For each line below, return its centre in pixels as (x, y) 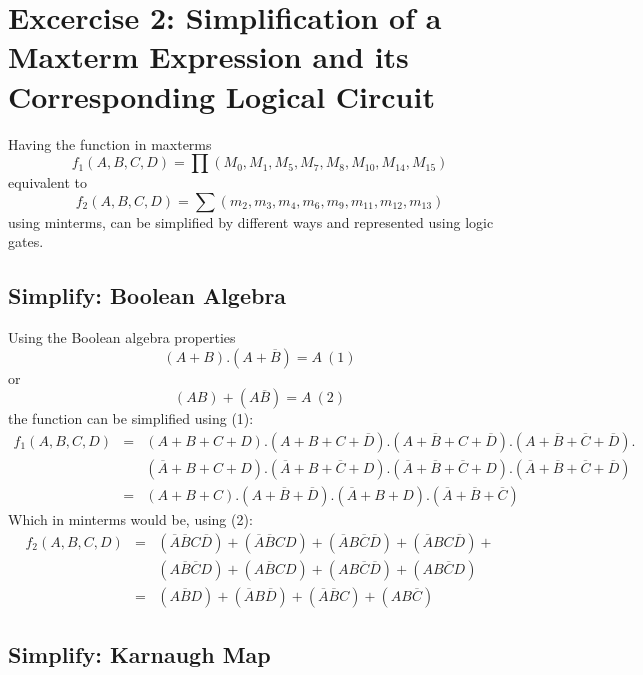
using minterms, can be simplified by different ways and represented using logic (251, 221)
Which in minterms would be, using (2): (130, 518)
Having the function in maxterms (110, 143)
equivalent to (47, 182)
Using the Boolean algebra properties (122, 337)
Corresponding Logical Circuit (221, 95)
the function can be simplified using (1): (131, 418)
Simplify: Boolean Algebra (147, 295)
